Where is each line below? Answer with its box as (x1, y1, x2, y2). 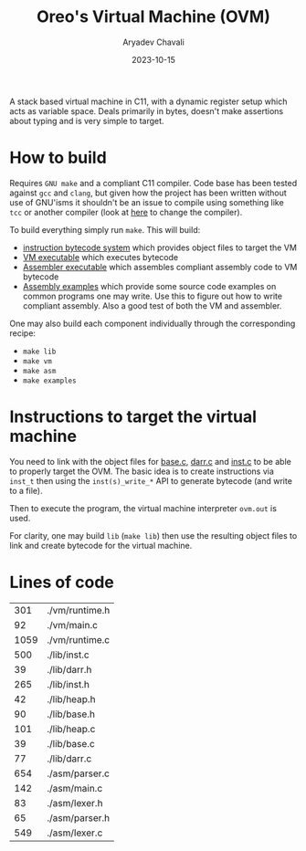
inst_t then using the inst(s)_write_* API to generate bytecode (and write (9, 475, 292, 486)
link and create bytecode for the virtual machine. (9, 540, 193, 551)
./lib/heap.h (47, 692, 96, 705)
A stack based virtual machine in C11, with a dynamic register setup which (9, 96, 288, 107)
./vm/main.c (47, 618, 99, 631)
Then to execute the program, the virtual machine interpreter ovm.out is (9, 502, 277, 513)
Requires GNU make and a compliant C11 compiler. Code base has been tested (9, 177, 298, 188)
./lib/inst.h (47, 678, 90, 690)
